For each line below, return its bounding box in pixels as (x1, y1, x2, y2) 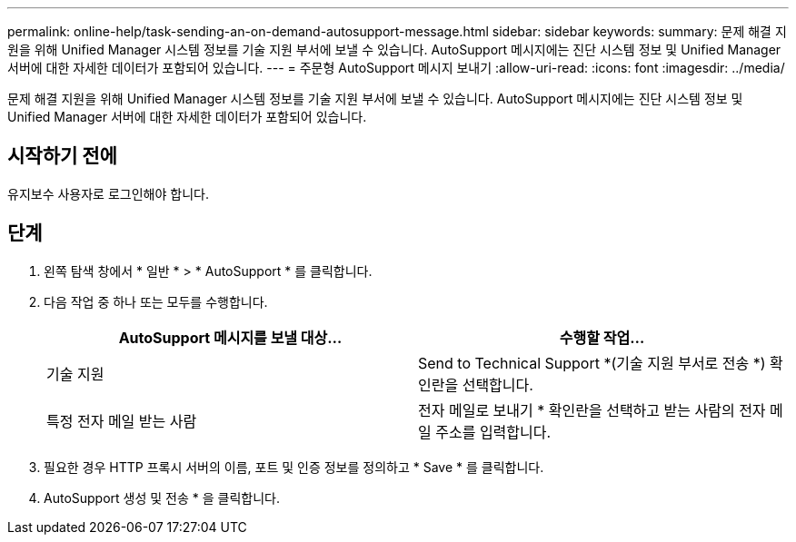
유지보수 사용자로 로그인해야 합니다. (7, 185, 209, 202)
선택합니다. (462, 375, 533, 394)
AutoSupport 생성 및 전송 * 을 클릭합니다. (44, 489, 280, 506)
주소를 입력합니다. (435, 422, 552, 441)
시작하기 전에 (7, 144, 117, 168)
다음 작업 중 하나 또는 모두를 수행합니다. (44, 293, 268, 310)
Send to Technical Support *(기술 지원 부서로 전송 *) (418, 353, 766, 372)
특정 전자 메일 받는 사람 (46, 411, 197, 430)
